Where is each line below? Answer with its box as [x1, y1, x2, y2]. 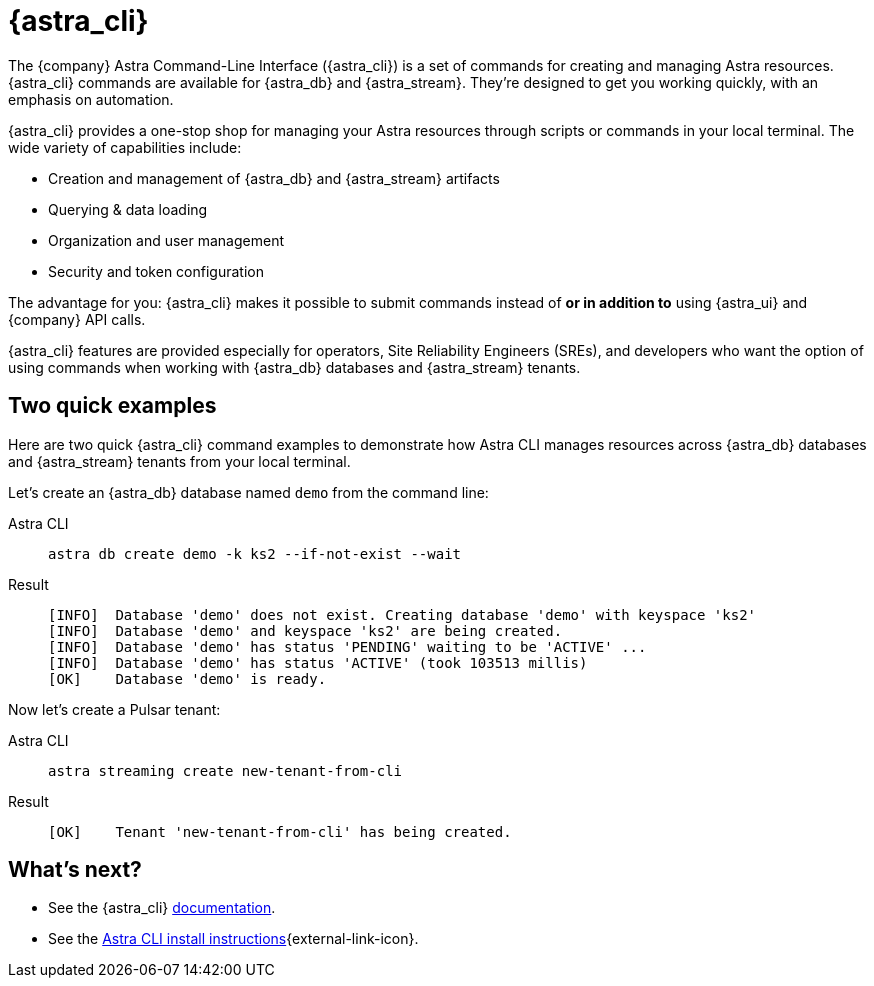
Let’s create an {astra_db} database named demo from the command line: [8, 483, 489, 501]
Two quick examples [8, 393, 217, 419]
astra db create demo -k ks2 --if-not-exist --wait [48, 545, 462, 562]
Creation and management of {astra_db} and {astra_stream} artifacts [48, 169, 500, 187]
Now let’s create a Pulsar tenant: [8, 700, 221, 718]
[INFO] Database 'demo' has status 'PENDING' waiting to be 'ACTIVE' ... [48, 638, 647, 655]
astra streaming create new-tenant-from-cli [48, 762, 403, 779]
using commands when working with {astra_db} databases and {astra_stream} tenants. [8, 358, 581, 376]
